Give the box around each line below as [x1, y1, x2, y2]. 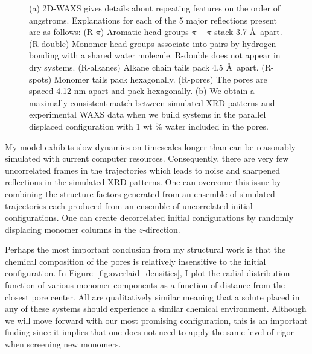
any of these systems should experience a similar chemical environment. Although [5, 302, 307, 315]
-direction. [142, 223, 180, 235]
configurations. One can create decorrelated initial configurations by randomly [5, 211, 294, 224]
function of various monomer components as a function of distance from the [5, 279, 285, 291]
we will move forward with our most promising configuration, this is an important [5, 314, 308, 326]
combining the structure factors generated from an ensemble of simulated [5, 187, 275, 200]
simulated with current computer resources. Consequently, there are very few [5, 152, 289, 165]
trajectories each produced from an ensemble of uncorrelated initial [5, 199, 253, 212]
